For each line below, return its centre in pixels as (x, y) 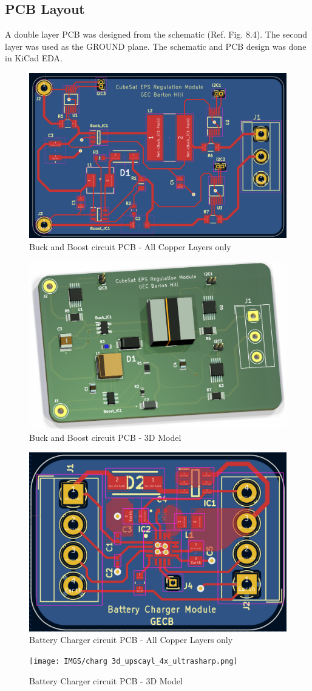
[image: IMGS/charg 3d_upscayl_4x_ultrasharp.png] (134, 661)
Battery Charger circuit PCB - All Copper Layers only (131, 640)
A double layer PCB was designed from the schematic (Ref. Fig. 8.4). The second (156, 34)
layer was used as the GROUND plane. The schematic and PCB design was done (156, 46)
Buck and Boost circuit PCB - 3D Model (105, 437)
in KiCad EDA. (34, 58)
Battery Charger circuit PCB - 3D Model (106, 680)
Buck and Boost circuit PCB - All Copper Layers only (130, 247)
